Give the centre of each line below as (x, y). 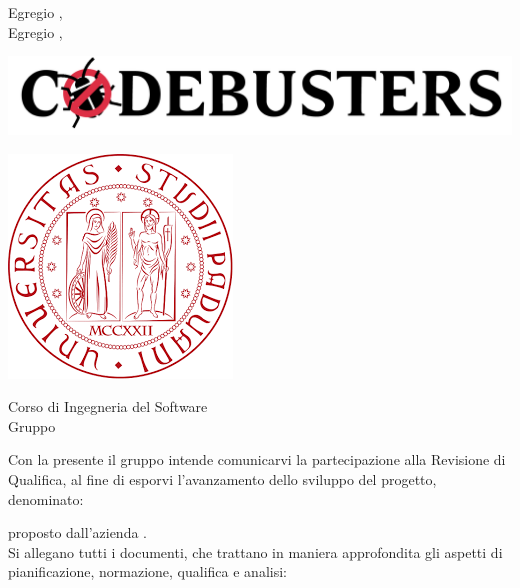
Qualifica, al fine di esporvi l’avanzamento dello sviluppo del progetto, (222, 478)
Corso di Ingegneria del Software (108, 406)
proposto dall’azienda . (77, 532)
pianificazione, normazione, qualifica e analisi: (147, 571)
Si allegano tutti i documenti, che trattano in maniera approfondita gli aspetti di (255, 551)
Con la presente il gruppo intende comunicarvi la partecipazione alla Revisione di (257, 459)
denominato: (46, 498)
